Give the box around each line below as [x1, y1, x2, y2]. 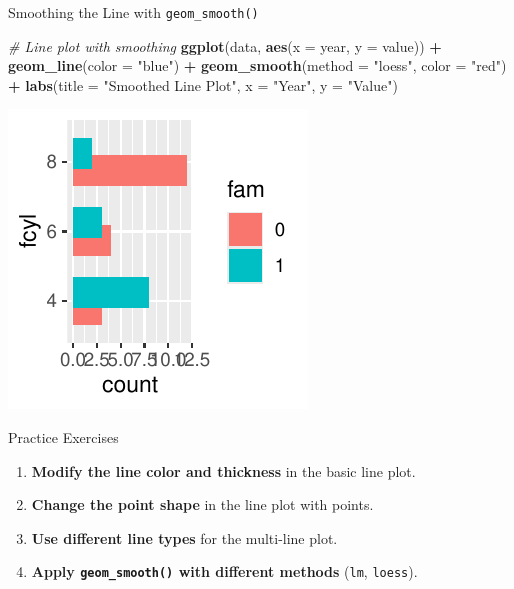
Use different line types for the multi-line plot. [31, 527, 338, 548]
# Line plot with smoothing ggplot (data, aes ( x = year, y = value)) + [8, 35, 442, 56]
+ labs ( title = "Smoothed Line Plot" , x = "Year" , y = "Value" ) [8, 74, 398, 95]
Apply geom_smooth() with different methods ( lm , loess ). [31, 561, 418, 582]
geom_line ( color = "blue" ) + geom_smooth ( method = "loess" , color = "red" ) [8, 55, 507, 76]
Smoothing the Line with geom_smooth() [8, 2, 259, 22]
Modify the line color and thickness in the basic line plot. [31, 460, 416, 481]
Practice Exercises [8, 427, 119, 448]
